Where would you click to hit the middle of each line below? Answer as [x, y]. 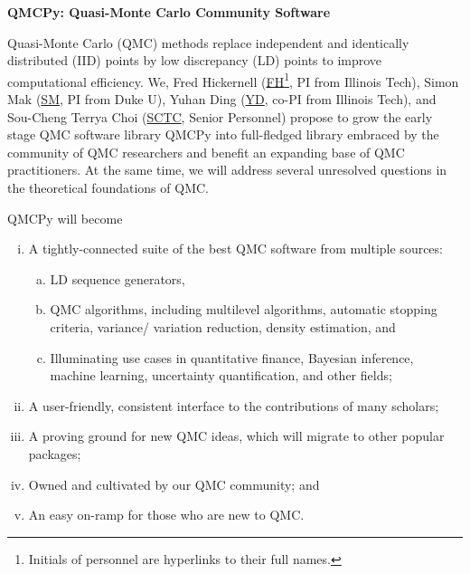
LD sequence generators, [117, 278]
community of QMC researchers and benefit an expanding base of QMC [206, 152]
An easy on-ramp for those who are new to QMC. [166, 515]
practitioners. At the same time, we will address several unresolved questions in [227, 170]
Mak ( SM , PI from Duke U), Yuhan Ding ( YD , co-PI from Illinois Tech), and [222, 99]
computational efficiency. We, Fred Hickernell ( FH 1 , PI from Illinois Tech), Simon [233, 80]
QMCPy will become [65, 218]
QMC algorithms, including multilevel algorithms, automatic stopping [244, 309]
